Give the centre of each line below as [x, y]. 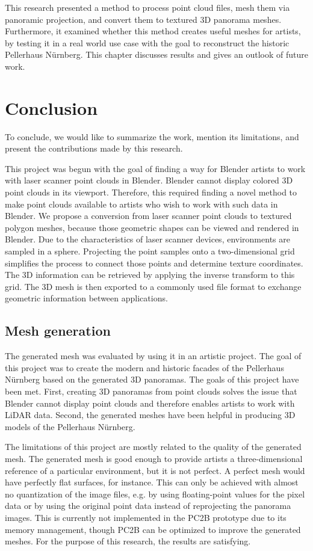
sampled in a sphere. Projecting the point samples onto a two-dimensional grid [150, 251]
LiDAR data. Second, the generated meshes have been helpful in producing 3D [150, 415]
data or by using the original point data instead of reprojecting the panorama [148, 506]
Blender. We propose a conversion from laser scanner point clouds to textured [148, 216]
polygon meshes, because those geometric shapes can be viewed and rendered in [152, 227]
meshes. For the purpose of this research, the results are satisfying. [128, 541]
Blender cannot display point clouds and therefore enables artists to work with [150, 403]
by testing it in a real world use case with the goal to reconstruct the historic [147, 42]
